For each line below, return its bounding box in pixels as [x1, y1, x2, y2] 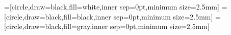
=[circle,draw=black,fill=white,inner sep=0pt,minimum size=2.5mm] [4, 1, 219, 11]
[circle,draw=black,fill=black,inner [4, 11, 111, 21]
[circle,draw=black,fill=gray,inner [4, 21, 108, 31]
